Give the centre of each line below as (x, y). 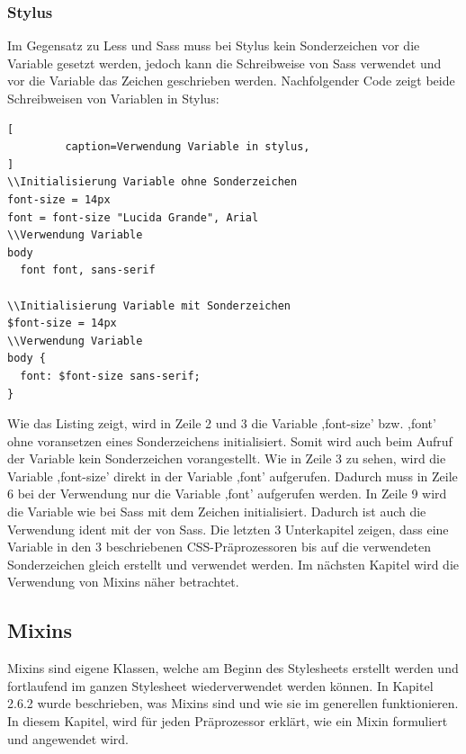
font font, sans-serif (88, 270)
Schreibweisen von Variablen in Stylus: (113, 98)
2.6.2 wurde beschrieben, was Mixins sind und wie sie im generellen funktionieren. (233, 703)
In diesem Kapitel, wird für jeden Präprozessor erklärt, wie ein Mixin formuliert (228, 721)
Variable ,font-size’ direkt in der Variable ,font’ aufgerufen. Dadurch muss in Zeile (233, 476)
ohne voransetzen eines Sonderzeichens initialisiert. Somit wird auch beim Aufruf (230, 440)
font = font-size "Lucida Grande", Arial (133, 217)
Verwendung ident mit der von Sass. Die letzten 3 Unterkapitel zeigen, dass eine (228, 529)
